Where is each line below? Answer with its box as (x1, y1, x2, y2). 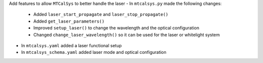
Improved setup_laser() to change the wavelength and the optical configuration (33, 25, 200, 31)
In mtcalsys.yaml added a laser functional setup (21, 42, 122, 48)
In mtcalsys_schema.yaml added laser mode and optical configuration (21, 50, 167, 55)
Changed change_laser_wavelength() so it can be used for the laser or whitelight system (33, 32, 220, 38)
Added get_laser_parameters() (33, 18, 105, 24)
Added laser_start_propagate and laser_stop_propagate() (33, 12, 169, 17)
